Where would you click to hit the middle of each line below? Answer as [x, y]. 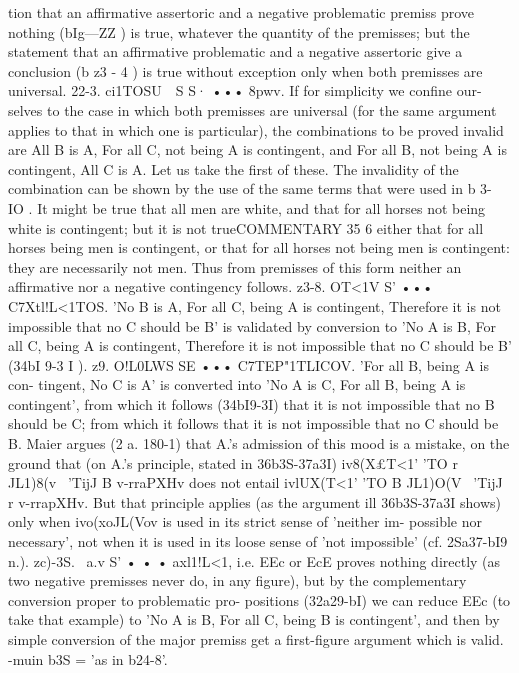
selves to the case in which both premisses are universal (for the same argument [252, 109]
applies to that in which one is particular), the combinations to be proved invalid [256, 129]
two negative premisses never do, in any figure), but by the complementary [237, 580]
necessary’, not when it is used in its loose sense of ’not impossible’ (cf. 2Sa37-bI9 [258, 541]
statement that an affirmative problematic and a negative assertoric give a [235, 51]
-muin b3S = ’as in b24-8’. [88, 658]
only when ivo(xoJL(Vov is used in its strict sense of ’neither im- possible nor [245, 521]
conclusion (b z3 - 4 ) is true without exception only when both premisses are [245, 70]
